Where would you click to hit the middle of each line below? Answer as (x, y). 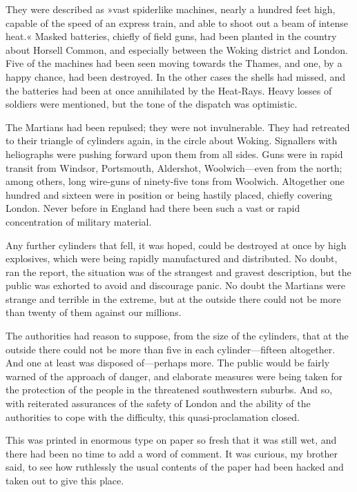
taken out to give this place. (65, 480)
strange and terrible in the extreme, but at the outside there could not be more (173, 298)
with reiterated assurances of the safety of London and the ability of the (158, 403)
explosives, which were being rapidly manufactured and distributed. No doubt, (172, 258)
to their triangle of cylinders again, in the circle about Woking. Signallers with (172, 140)
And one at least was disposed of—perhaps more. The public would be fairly (168, 363)
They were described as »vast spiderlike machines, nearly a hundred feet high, (171, 9)
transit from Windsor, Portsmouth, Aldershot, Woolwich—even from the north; (174, 167)
